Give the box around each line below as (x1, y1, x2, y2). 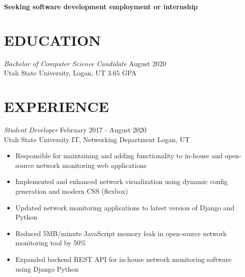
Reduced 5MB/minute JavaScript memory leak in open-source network (15, 228, 227, 238)
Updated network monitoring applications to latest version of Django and (15, 202, 234, 212)
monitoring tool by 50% (15, 238, 86, 248)
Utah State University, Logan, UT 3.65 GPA (4, 68, 137, 78)
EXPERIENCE (4, 96, 109, 116)
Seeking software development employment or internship (4, 1, 198, 11)
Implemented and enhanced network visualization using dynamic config (15, 176, 227, 186)
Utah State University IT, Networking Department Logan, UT (4, 134, 190, 144)
